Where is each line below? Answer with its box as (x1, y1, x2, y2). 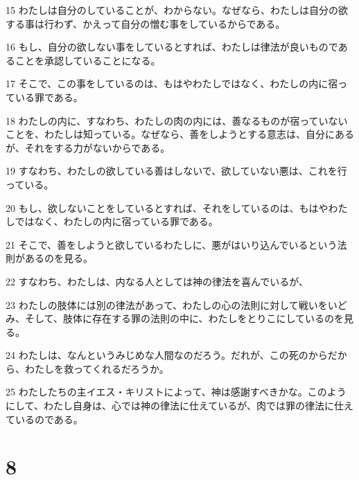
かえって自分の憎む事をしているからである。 (82, 16, 286, 30)
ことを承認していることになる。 (15, 53, 161, 67)
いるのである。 (15, 411, 83, 426)
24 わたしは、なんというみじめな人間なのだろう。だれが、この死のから (6, 348, 328, 362)
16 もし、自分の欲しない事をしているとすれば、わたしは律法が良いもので (6, 39, 338, 54)
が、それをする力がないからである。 (6, 140, 170, 154)
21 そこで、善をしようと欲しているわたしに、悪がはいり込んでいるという (6, 237, 338, 251)
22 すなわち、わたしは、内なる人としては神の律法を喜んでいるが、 (6, 274, 308, 288)
